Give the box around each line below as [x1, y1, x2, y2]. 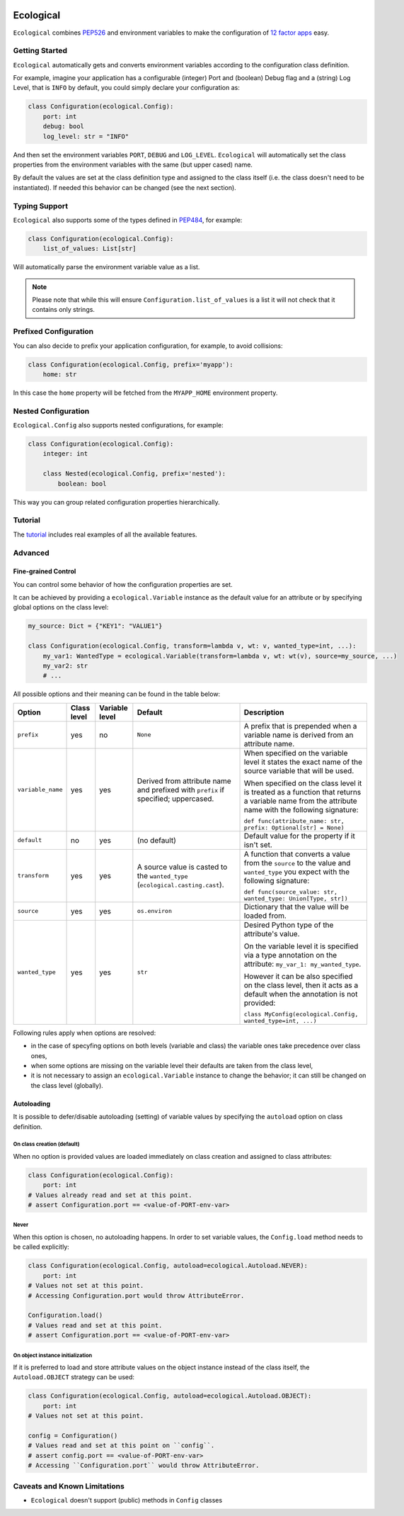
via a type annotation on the [243, 950, 337, 960]
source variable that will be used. [243, 765, 354, 775]
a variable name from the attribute [243, 796, 357, 806]
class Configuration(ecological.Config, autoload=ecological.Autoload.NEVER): [28, 1262, 308, 1270]
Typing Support [13, 201, 69, 210]
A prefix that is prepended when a [243, 721, 357, 731]
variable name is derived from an [243, 730, 354, 740]
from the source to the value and [243, 858, 351, 868]
